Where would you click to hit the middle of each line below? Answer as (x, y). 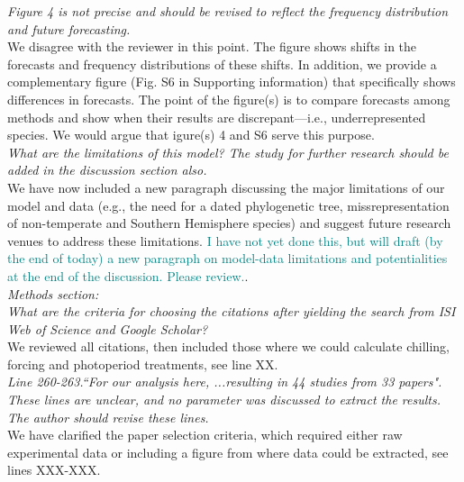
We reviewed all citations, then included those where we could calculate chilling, (228, 346)
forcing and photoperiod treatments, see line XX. (143, 364)
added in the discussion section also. (107, 170)
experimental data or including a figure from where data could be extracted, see (228, 452)
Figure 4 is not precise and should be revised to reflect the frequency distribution (228, 11)
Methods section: (53, 293)
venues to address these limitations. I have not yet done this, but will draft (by (225, 240)
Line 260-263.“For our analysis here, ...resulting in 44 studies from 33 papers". (225, 382)
